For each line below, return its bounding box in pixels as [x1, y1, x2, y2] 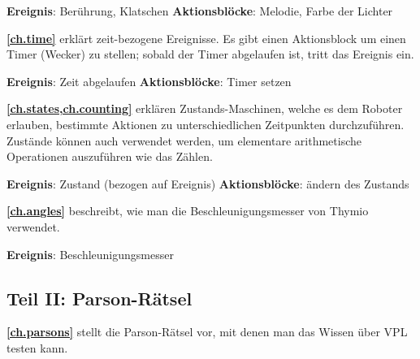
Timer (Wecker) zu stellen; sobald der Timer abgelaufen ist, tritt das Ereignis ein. [6, 45, 414, 63]
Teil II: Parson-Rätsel [6, 285, 193, 310]
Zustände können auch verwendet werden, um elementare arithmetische [6, 132, 362, 149]
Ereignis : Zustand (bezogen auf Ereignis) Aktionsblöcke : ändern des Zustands [6, 175, 409, 192]
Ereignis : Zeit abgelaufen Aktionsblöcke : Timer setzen [6, 72, 292, 89]
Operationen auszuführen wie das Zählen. [6, 148, 213, 165]
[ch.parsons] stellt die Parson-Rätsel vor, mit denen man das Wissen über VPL [6, 323, 408, 340]
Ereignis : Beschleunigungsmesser [6, 245, 174, 262]
